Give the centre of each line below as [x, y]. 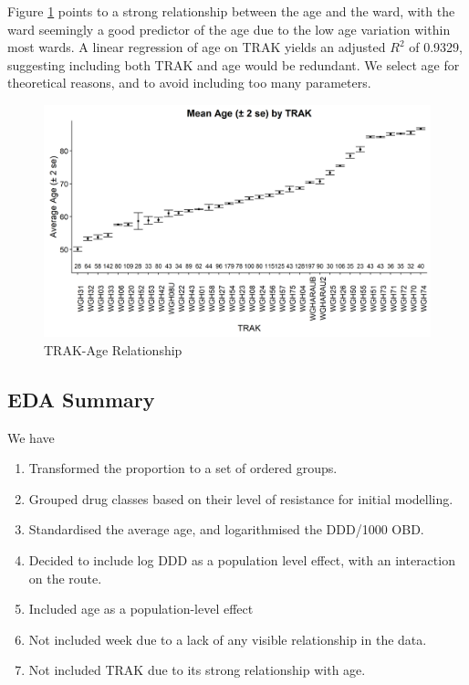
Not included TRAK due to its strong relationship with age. [197, 670]
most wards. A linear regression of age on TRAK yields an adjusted [197, 47]
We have [31, 437]
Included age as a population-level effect [141, 609]
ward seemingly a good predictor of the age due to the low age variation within [229, 29]
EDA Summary [81, 399]
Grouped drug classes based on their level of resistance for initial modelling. [241, 498]
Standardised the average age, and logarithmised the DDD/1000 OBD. [226, 529]
